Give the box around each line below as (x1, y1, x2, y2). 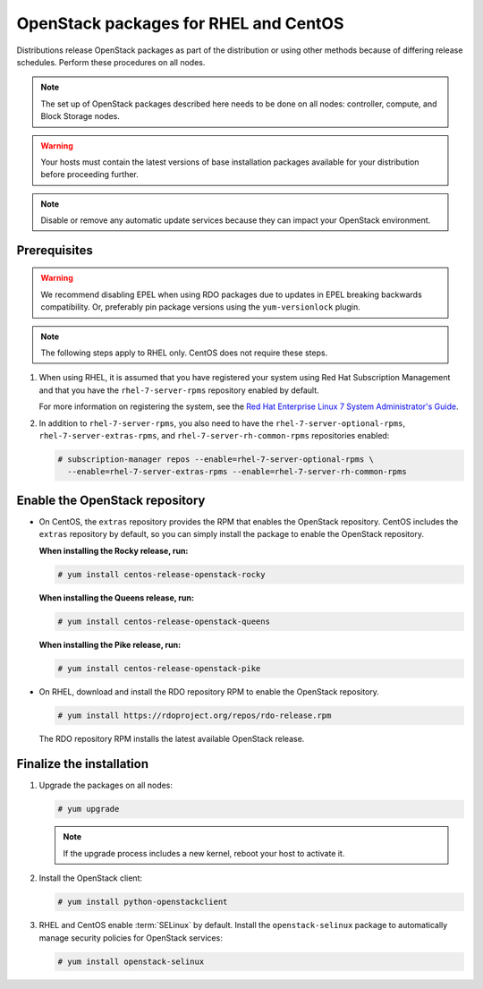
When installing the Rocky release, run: (38, 545, 189, 556)
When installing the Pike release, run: (38, 639, 182, 650)
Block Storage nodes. (40, 111, 121, 122)
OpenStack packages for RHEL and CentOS (16, 13, 344, 33)
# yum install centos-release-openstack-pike (57, 663, 261, 673)
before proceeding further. (40, 169, 139, 180)
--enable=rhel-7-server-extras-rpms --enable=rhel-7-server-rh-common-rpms (67, 466, 407, 477)
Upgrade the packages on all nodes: (38, 780, 174, 791)
